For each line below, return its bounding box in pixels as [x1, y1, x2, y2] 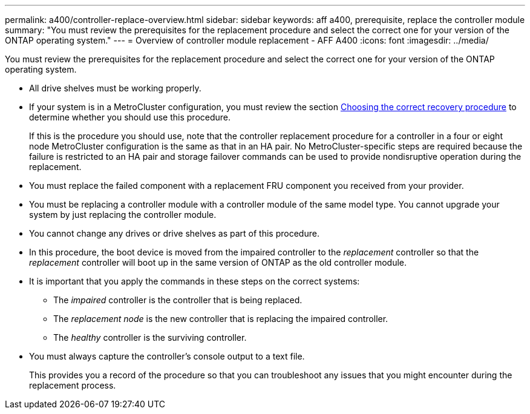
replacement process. [29, 380, 116, 390]
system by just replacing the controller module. [29, 209, 217, 220]
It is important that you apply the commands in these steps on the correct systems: [29, 276, 360, 286]
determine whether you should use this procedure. [29, 112, 231, 122]
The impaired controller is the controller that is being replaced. [53, 295, 303, 305]
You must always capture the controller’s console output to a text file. [29, 351, 305, 361]
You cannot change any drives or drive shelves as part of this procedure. [29, 228, 319, 238]
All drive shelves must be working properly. [29, 83, 201, 93]
